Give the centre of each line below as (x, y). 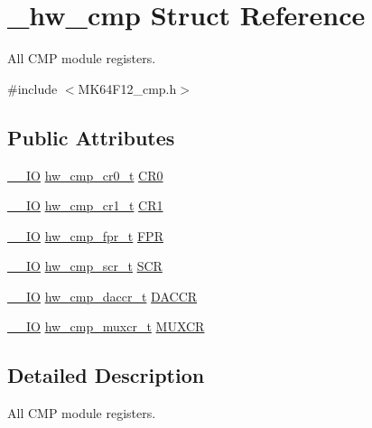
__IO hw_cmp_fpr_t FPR (85, 235)
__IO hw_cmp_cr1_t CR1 (85, 205)
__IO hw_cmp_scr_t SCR (85, 266)
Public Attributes (91, 137)
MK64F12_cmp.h (127, 88)
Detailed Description (106, 375)
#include (33, 88)
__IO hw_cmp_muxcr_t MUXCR (106, 326)
